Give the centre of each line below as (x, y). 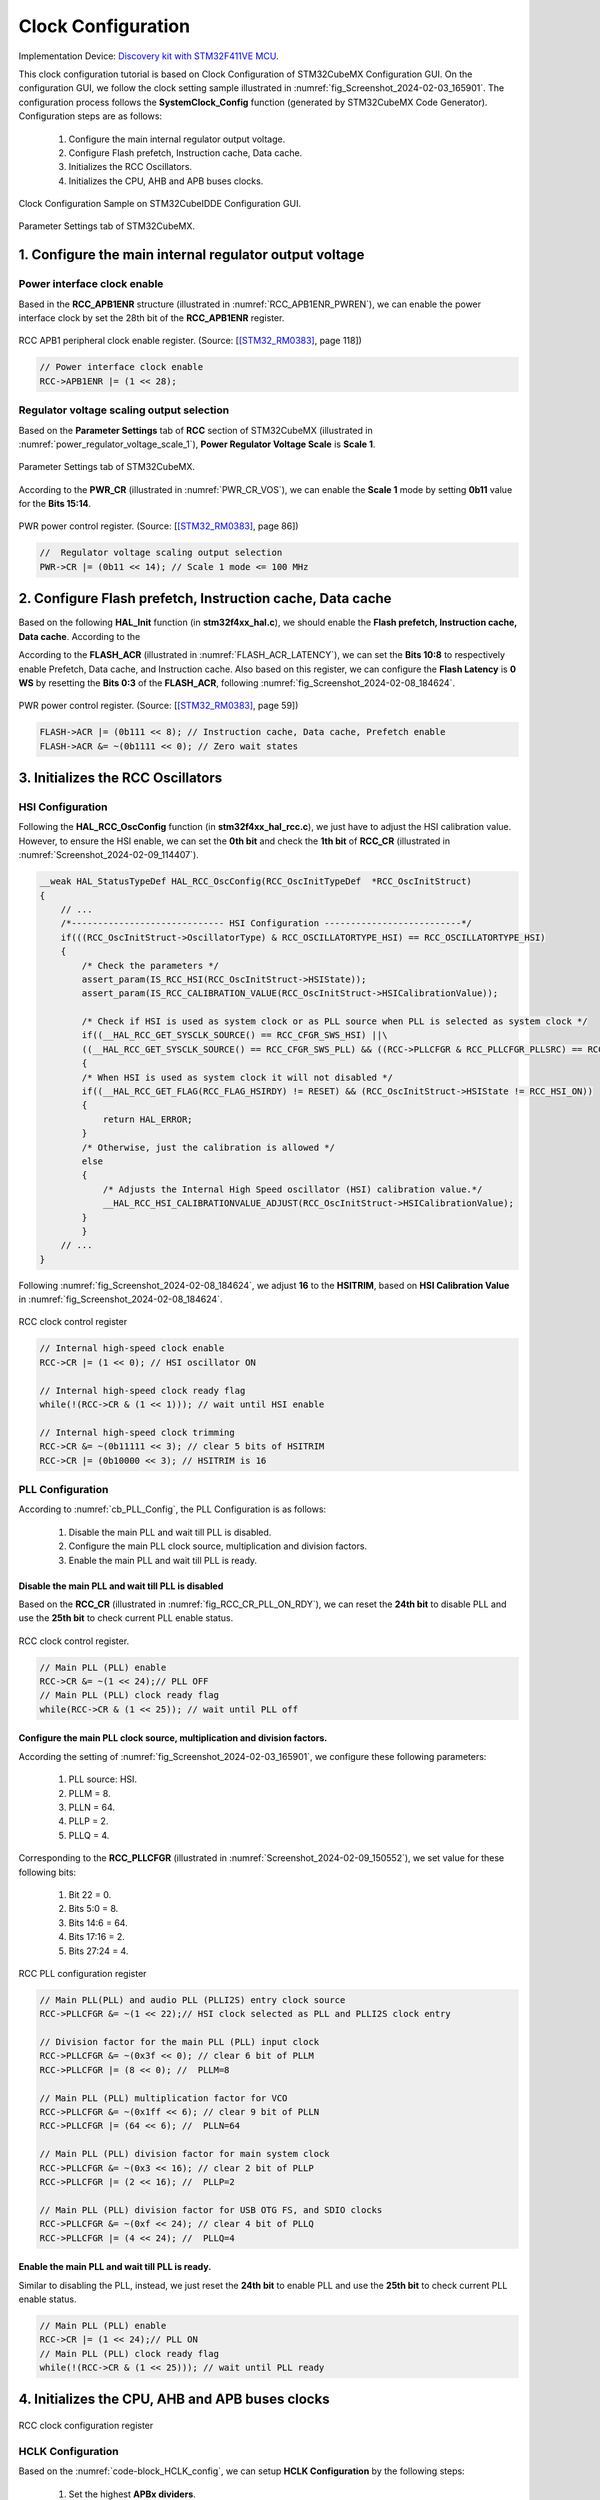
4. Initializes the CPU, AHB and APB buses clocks (174, 2399)
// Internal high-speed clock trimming (137, 1432)
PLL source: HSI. (103, 1779)
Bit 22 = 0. (90, 1894)
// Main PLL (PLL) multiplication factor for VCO (163, 2098)
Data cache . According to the (79, 636)
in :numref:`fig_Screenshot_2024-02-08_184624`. (120, 1299)
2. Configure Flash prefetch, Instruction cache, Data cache (205, 598)
